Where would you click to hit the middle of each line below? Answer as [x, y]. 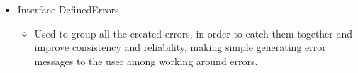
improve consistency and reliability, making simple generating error [180, 47]
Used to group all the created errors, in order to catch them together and [194, 33]
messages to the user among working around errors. [146, 61]
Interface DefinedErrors [68, 9]
